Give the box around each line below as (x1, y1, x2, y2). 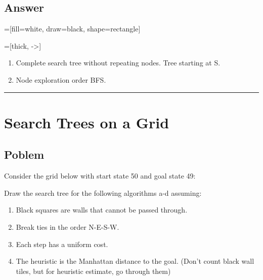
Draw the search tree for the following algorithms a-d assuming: (4, 187, 202, 198)
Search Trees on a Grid (4, 112, 169, 132)
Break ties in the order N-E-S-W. (16, 221, 119, 232)
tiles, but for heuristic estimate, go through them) (16, 265, 171, 276)
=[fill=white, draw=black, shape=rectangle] (4, 23, 141, 34)
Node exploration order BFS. (16, 74, 106, 85)
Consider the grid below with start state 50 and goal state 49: (4, 170, 196, 181)
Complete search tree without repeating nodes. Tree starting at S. (16, 57, 221, 68)
